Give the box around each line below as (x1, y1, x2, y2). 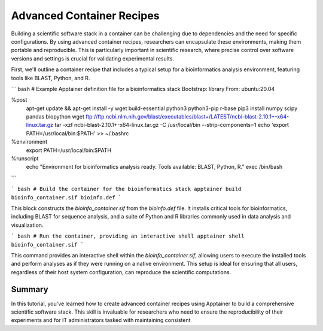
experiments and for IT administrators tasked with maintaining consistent (11, 317, 191, 324)
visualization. (11, 221, 44, 229)
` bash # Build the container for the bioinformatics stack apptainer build (11, 186, 242, 193)
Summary (11, 284, 48, 294)
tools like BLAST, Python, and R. (11, 74, 90, 81)
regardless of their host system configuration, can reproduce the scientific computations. (11, 268, 231, 275)
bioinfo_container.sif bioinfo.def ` (11, 194, 122, 201)
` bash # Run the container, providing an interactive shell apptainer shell (11, 233, 245, 239)
